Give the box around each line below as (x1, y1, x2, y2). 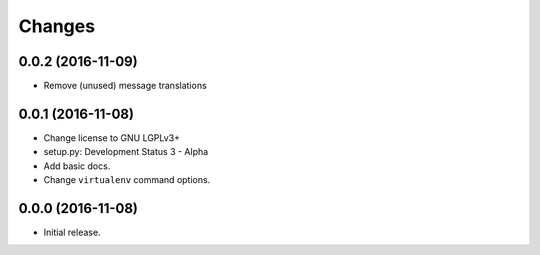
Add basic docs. (43, 160, 111, 172)
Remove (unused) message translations (43, 80, 207, 92)
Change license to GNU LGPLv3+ (43, 131, 180, 144)
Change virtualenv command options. (43, 174, 211, 186)
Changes (18, 15, 95, 37)
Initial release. (43, 226, 101, 239)
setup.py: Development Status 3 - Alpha (43, 146, 209, 158)
